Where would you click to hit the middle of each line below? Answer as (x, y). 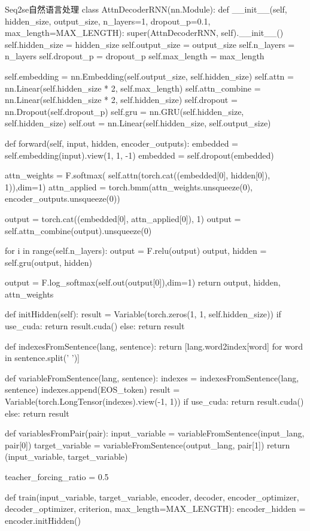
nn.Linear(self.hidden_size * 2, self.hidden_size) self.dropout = (121, 100)
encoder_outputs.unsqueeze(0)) (63, 198)
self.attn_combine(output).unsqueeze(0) (78, 230)
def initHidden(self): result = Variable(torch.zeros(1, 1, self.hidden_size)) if (143, 314)
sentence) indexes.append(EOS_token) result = (92, 389)
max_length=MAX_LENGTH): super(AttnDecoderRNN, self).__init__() (144, 33)
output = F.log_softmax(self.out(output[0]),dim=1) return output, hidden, (143, 282)
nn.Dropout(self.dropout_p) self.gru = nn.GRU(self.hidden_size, (124, 111)
